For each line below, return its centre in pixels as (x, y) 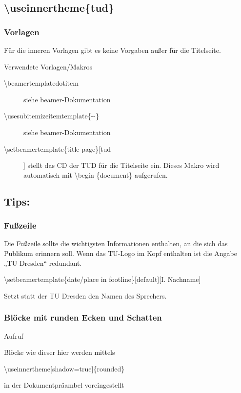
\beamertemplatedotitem (41, 83)
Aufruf (14, 335)
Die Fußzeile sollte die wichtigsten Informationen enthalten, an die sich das (116, 243)
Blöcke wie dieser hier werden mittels (60, 352)
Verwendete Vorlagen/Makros (48, 66)
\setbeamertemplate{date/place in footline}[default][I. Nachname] (102, 279)
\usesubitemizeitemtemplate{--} (51, 116)
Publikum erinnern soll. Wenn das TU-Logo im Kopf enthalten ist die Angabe (120, 253)
